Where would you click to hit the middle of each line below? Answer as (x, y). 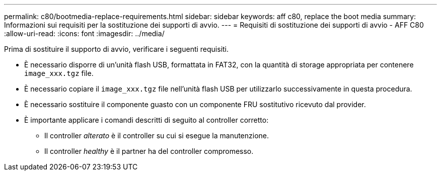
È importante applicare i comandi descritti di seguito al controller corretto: (146, 120)
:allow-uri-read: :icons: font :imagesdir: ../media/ (84, 33)
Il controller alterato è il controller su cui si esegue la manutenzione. (157, 136)
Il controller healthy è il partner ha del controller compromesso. (149, 151)
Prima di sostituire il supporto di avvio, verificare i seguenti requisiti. (117, 49)
